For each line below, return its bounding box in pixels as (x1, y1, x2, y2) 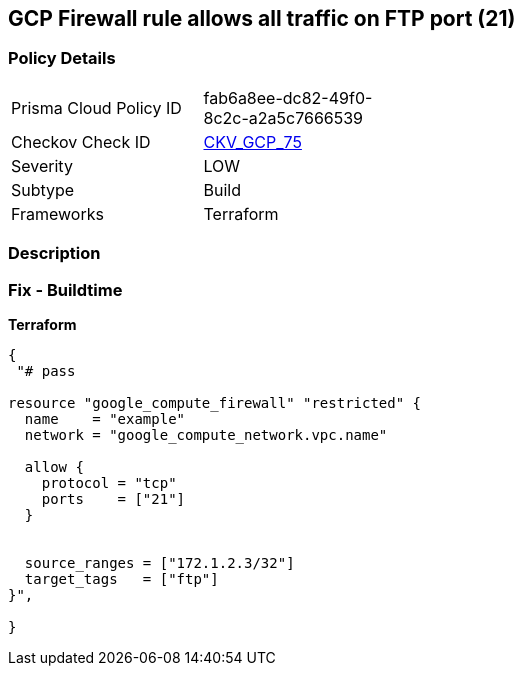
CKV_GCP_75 (203, 131, 302, 152)
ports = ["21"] (41, 490, 186, 507)
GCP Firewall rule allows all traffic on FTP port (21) (8, 6, 516, 31)
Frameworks (11, 203, 104, 224)
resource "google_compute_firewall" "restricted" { (8, 394, 422, 411)
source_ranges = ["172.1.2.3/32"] (24, 554, 295, 571)
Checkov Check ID (11, 131, 151, 152)
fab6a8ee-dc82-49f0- (203, 87, 373, 108)
